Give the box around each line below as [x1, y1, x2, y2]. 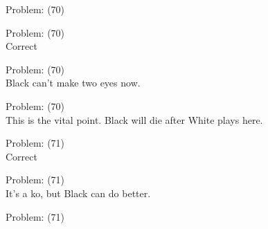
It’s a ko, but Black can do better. [6, 185, 151, 200]
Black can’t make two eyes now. [6, 75, 141, 90]
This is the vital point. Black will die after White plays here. [6, 112, 263, 127]
